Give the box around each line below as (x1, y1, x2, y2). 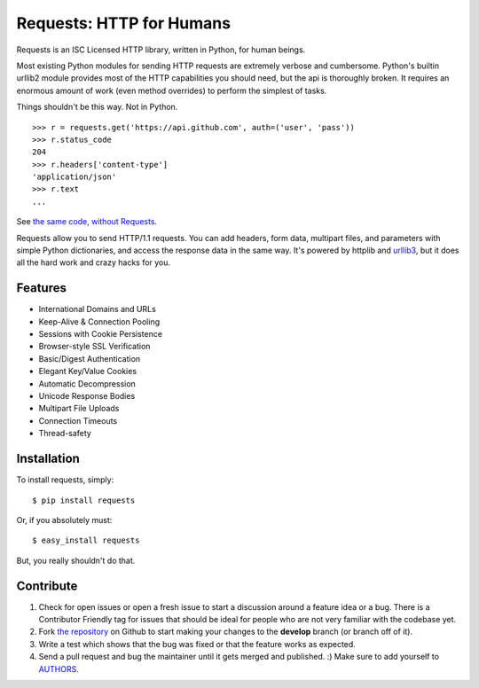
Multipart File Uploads (38, 403, 120, 414)
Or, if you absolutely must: (16, 514, 113, 525)
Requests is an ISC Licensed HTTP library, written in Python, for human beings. (16, 44, 306, 55)
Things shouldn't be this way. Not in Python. (16, 102, 178, 113)
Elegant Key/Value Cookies (38, 366, 137, 377)
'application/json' (32, 172, 117, 182)
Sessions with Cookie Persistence (38, 329, 163, 340)
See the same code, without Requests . (16, 216, 158, 227)
